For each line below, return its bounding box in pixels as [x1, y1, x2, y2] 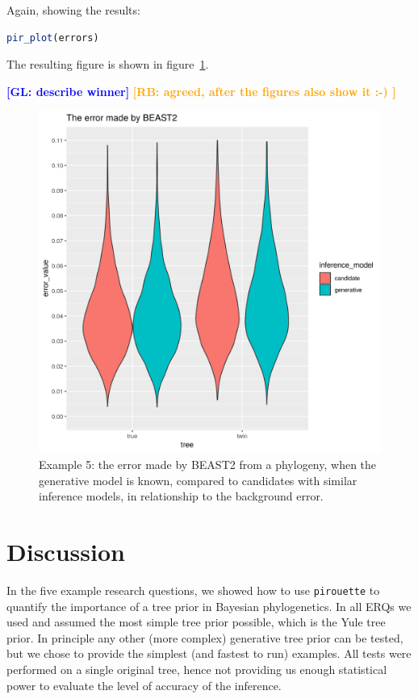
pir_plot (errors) [6, 31, 99, 44]
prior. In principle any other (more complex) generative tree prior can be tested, [6, 629, 403, 646]
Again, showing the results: [6, 2, 140, 18]
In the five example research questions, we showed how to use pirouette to [6, 581, 380, 598]
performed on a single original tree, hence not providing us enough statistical [6, 660, 387, 677]
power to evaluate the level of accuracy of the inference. [6, 676, 282, 693]
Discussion [6, 534, 125, 567]
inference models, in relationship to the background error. [39, 488, 324, 504]
